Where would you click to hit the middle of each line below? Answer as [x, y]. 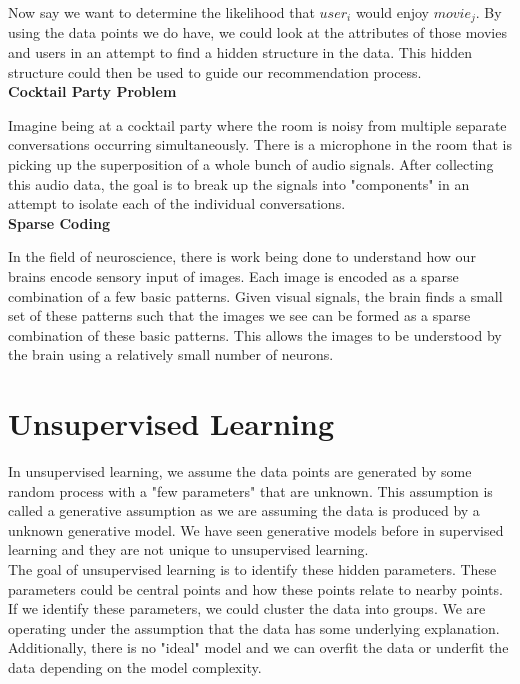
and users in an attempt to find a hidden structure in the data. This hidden [240, 52]
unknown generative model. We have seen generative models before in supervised [256, 529]
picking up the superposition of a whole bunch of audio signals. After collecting [251, 164]
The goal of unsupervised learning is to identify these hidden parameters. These [252, 569]
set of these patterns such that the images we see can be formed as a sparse [239, 315]
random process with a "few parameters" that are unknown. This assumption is [250, 490]
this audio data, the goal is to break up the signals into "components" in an [239, 183]
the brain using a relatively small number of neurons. [171, 354]
